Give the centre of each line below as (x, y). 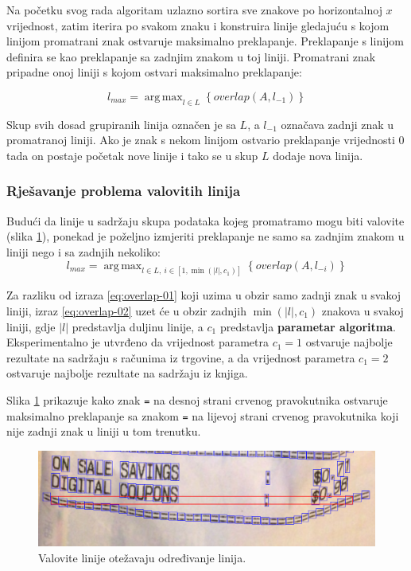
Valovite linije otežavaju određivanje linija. (142, 557)
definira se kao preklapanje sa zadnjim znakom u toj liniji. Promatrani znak (191, 56)
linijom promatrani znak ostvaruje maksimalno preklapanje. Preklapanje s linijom (205, 41)
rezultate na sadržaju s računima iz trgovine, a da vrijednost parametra (181, 357)
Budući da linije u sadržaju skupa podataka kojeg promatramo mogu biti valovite (205, 220)
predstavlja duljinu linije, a (138, 326)
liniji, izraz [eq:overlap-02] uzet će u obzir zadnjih (126, 311)
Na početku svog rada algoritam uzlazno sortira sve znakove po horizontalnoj (194, 10)
